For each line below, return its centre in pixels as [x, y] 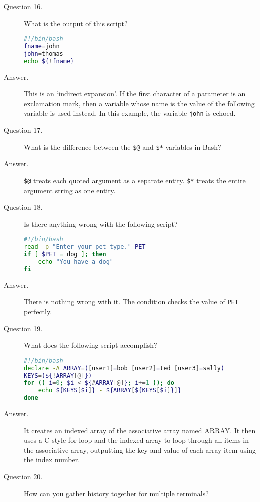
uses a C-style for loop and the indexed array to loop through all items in [137, 440]
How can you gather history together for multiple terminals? [116, 493]
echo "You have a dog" [76, 262]
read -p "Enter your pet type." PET [85, 247]
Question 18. [23, 207]
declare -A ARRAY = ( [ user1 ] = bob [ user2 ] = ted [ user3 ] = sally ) [124, 368]
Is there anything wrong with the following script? [101, 223]
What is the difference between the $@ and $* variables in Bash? [123, 146]
